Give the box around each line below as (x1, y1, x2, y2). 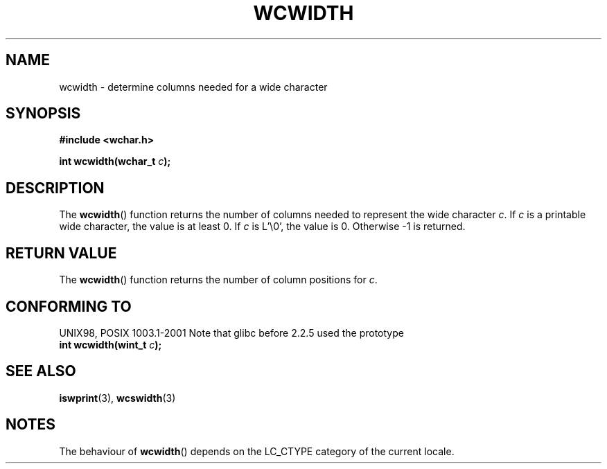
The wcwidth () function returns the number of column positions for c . (59, 274, 378, 286)
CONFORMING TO (6, 297, 132, 315)
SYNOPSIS (6, 105, 81, 123)
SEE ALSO (6, 362, 76, 380)
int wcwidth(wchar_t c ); (59, 155, 171, 168)
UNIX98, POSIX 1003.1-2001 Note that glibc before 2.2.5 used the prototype (59, 326, 404, 339)
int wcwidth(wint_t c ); (59, 338, 162, 351)
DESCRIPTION (6, 179, 105, 197)
